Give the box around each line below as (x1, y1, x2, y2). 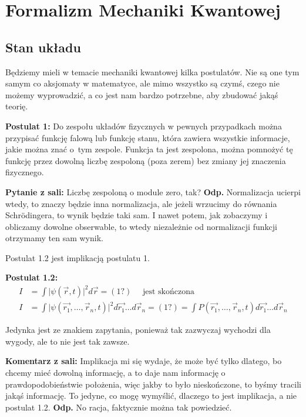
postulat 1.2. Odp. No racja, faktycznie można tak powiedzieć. (5, 401, 232, 413)
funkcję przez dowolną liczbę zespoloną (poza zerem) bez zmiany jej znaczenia (5, 154, 286, 166)
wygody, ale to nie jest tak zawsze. (5, 335, 130, 347)
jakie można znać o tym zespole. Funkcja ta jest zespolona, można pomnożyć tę (5, 143, 293, 155)
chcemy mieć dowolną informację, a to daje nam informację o (5, 366, 226, 378)
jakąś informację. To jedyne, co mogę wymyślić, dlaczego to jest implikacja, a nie (5, 389, 297, 402)
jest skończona (142, 287, 194, 296)
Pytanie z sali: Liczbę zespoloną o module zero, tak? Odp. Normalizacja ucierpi (5, 185, 301, 198)
